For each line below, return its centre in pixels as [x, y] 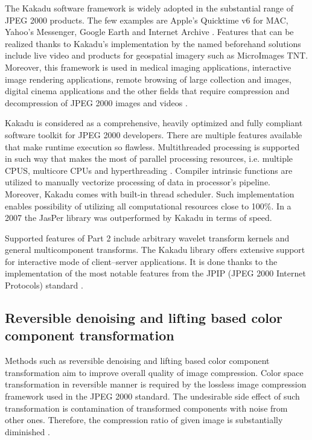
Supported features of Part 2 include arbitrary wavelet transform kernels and [147, 238]
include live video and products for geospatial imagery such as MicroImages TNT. [157, 55]
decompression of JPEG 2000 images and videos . [96, 102]
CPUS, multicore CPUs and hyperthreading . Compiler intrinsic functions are [149, 170]
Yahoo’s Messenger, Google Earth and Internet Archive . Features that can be [149, 32]
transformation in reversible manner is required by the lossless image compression [156, 384]
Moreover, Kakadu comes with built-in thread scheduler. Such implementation [150, 193]
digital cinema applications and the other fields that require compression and [147, 91]
